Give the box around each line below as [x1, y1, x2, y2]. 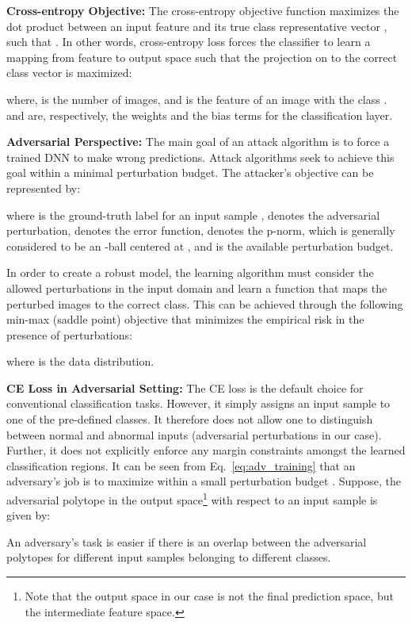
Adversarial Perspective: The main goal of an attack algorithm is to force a [6, 133, 390, 150]
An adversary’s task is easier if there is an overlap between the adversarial [6, 533, 367, 550]
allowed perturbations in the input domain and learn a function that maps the [6, 279, 387, 296]
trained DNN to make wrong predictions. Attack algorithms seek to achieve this [6, 148, 395, 165]
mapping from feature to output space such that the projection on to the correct [6, 48, 398, 65]
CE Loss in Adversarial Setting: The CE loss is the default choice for [6, 379, 364, 396]
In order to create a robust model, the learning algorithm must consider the [6, 264, 374, 281]
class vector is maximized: [6, 64, 132, 81]
